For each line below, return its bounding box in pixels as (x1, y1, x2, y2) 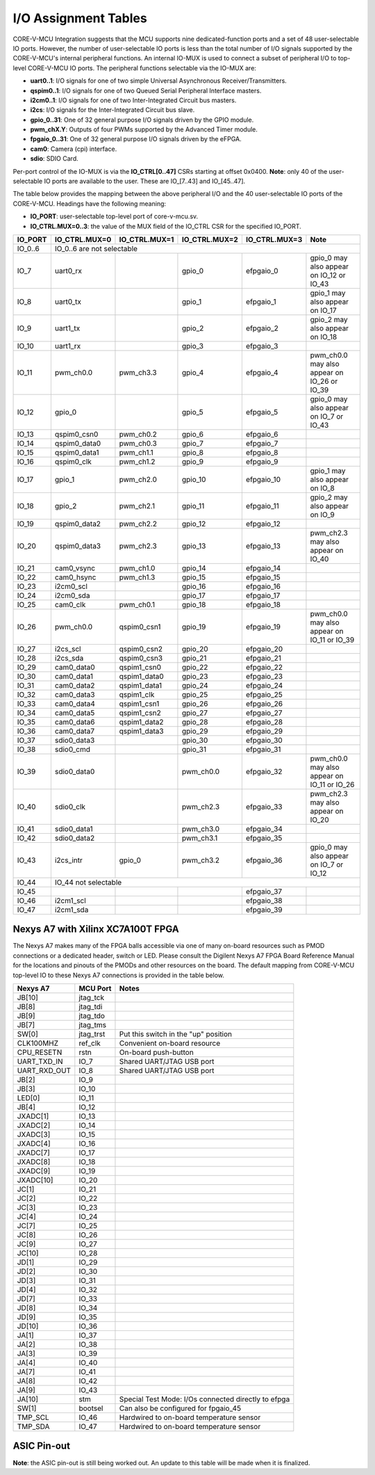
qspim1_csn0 (119, 662, 161, 672)
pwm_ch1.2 (119, 456, 156, 466)
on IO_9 (310, 510, 335, 519)
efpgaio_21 (245, 653, 281, 663)
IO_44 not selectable (54, 877, 122, 887)
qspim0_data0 (54, 438, 101, 448)
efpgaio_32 (245, 766, 283, 776)
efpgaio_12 (245, 519, 281, 529)
